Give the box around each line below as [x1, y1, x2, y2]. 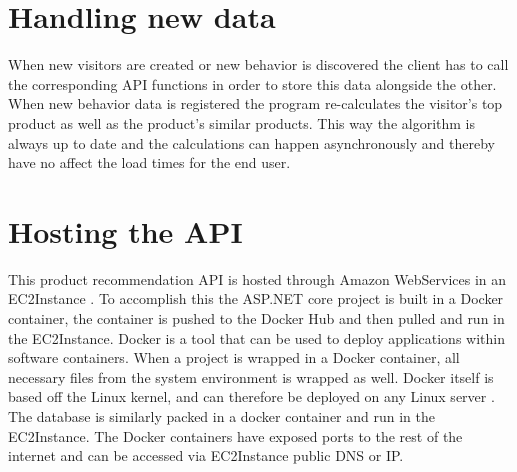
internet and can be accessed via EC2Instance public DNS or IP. [8, 445, 404, 466]
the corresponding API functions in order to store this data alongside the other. [8, 73, 497, 94]
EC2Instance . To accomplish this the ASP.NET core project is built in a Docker [8, 288, 504, 309]
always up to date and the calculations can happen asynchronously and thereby [8, 132, 495, 153]
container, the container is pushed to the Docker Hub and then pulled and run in [8, 308, 505, 328]
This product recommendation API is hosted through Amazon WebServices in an [8, 268, 507, 289]
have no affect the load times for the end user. [8, 152, 291, 173]
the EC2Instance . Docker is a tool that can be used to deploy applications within [8, 327, 505, 348]
